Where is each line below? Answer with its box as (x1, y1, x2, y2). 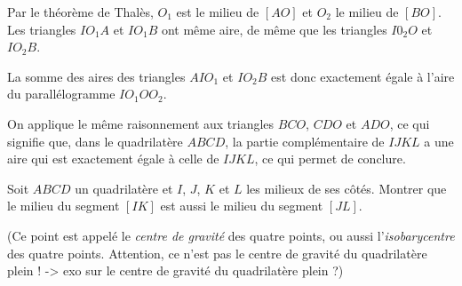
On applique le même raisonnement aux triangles (7, 114, 275, 132)
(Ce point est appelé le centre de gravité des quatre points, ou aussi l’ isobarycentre (7, 226, 455, 244)
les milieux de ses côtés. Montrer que (246, 179, 447, 197)
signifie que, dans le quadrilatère (7, 131, 183, 150)
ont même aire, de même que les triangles (161, 20, 387, 38)
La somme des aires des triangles (7, 67, 186, 85)
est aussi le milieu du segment (160, 196, 323, 215)
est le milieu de (176, 3, 259, 20)
